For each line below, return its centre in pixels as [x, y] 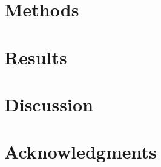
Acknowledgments [80, 152]
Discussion [49, 104]
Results [36, 57]
